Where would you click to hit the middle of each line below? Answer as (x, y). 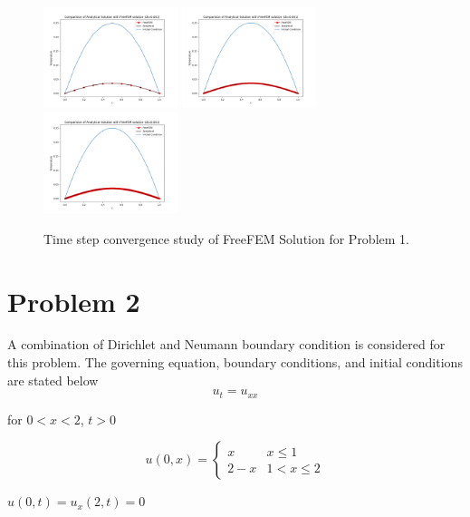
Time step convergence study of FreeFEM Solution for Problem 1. (226, 238)
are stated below (53, 380)
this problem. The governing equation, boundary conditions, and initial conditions (235, 362)
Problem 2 (74, 301)
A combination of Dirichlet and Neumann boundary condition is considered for (226, 344)
